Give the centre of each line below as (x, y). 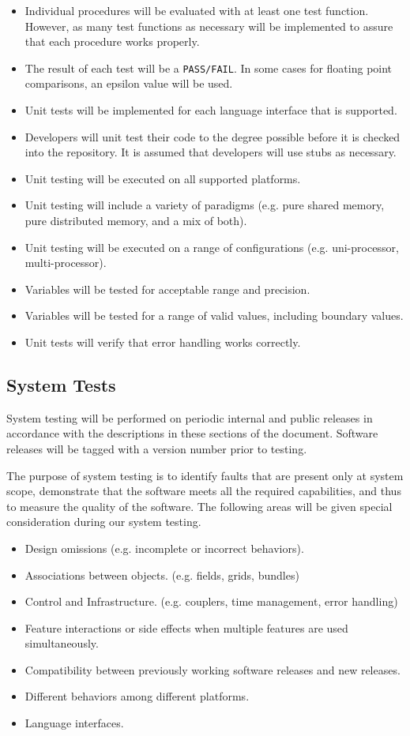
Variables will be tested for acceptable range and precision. (167, 289)
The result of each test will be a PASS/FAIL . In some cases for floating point (209, 68)
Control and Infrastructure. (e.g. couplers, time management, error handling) (211, 601)
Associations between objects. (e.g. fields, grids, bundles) (162, 575)
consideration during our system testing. (104, 522)
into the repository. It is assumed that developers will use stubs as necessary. (211, 152)
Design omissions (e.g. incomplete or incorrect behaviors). (164, 548)
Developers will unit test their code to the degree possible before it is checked (213, 136)
